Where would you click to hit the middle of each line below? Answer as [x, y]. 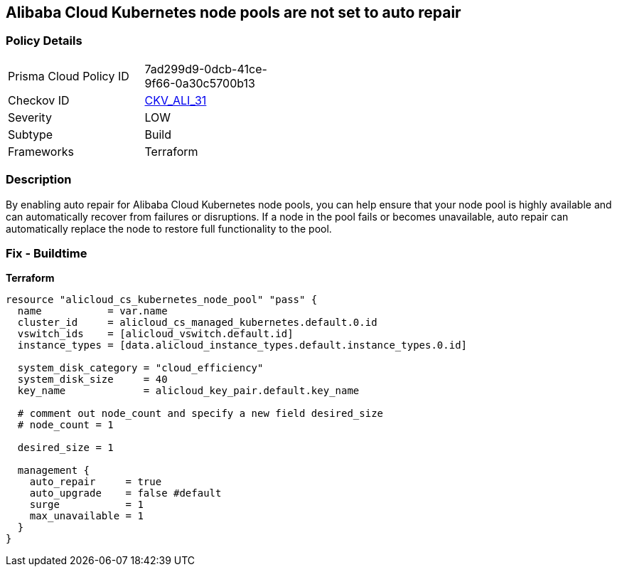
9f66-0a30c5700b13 [200, 83]
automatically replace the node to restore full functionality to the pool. [169, 228]
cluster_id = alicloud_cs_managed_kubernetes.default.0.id [197, 323]
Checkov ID [39, 100]
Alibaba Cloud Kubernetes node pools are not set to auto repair [234, 12]
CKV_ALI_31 [176, 100]
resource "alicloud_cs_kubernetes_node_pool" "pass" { [162, 300]
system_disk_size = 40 [92, 380]
